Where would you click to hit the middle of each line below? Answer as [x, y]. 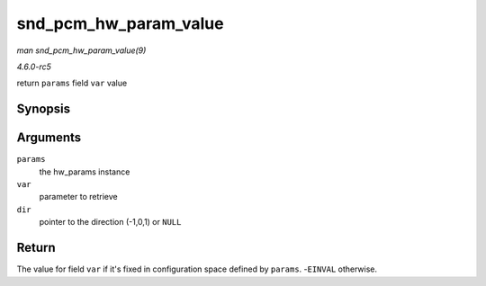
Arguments [49, 138]
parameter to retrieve [78, 197]
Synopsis [44, 109]
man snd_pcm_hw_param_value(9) [81, 50]
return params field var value [72, 83]
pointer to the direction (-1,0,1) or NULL [110, 222]
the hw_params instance [85, 172]
